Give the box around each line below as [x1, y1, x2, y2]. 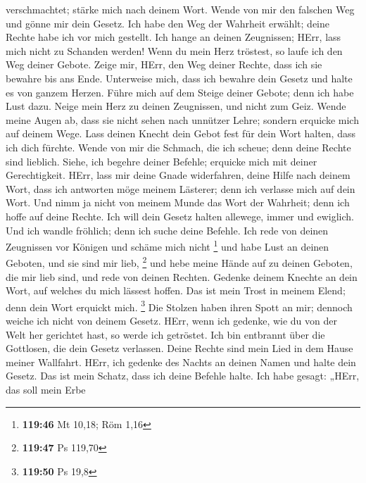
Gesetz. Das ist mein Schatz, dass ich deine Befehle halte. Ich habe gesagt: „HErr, [6, 368, 360, 383]
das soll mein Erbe [6, 382, 86, 396]
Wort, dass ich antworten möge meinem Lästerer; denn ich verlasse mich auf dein [6, 181, 355, 196]
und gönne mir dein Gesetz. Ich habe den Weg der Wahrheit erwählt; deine [6, 15, 330, 30]
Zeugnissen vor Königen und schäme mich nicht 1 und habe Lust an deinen [6, 237, 329, 253]
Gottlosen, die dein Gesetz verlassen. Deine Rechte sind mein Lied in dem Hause [6, 341, 353, 356]
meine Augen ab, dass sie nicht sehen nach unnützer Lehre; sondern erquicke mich [6, 112, 359, 127]
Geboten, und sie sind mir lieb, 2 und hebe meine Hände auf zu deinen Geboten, [6, 253, 353, 270]
